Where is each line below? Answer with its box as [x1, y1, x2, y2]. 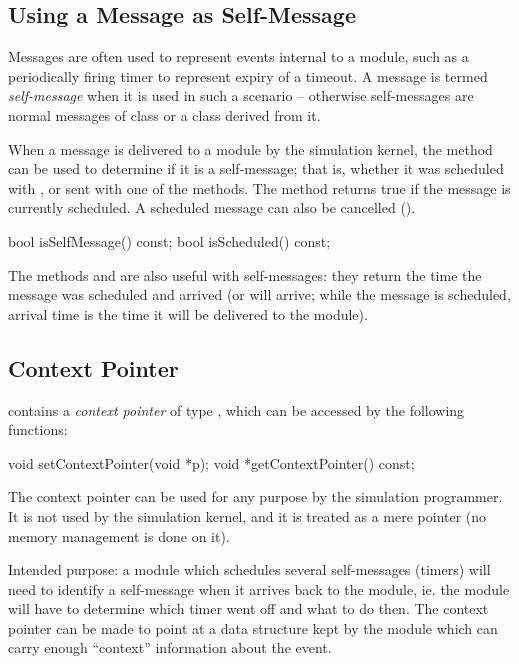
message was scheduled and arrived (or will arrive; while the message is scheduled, [8, 284, 511, 305]
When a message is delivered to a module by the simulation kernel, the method [8, 138, 493, 159]
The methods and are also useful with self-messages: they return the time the [8, 264, 482, 285]
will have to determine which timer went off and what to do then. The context [8, 598, 489, 619]
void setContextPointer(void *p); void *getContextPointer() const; [8, 452, 415, 473]
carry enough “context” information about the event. [8, 637, 332, 658]
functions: [8, 419, 68, 440]
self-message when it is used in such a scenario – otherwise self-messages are [8, 85, 474, 106]
